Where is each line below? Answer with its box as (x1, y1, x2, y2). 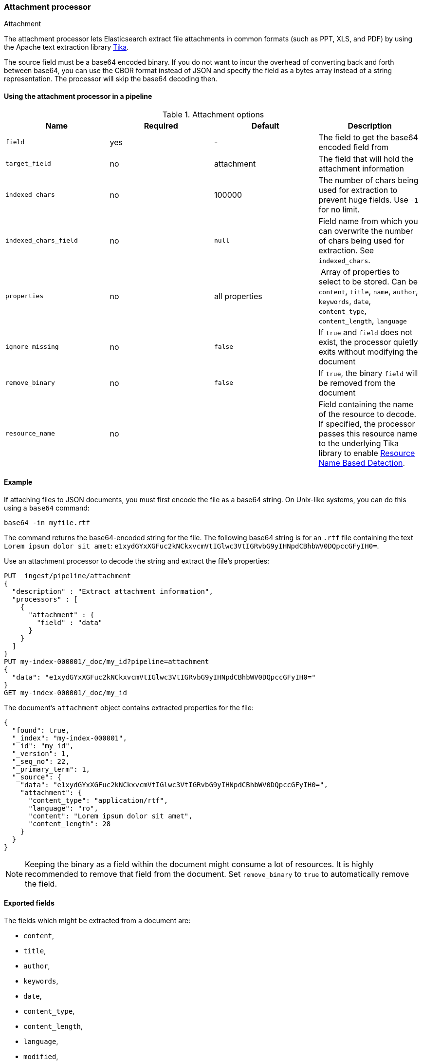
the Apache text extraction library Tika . (4, 43, 129, 52)
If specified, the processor (318, 418, 415, 429)
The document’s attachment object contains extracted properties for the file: (4, 703, 254, 712)
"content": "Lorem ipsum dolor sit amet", (28, 812, 193, 820)
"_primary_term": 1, (12, 765, 91, 773)
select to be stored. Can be (318, 276, 418, 286)
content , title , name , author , (318, 286, 418, 296)
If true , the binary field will (318, 368, 418, 378)
